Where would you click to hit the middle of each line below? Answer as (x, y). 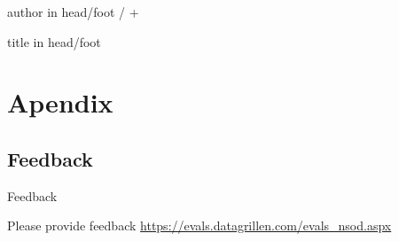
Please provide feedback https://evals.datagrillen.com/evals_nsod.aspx (199, 225)
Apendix (60, 102)
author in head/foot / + (73, 12)
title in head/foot (54, 41)
